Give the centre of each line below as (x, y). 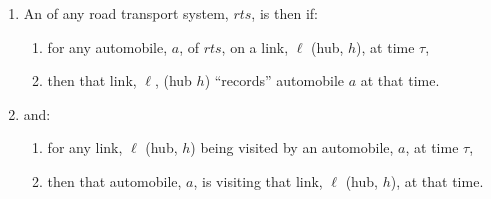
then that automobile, (114, 180)
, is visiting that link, (258, 180)
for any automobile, (107, 46)
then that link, (92, 80)
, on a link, (255, 46)
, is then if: (284, 13)
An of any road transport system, (126, 13)
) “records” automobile (274, 80)
